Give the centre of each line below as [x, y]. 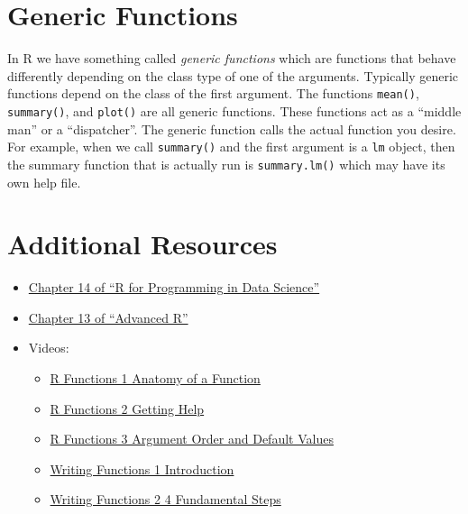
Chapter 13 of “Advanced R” [108, 317]
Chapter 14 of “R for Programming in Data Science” [174, 287]
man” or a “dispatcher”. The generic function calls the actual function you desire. [232, 128]
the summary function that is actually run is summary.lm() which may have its [226, 164]
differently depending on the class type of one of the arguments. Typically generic [233, 75]
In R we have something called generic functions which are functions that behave [232, 58]
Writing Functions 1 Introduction [142, 468]
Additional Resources [142, 244]
